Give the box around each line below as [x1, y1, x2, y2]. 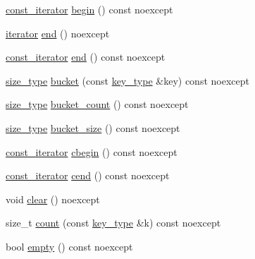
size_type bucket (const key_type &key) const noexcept [6, 73, 249, 88]
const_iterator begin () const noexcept [6, 2, 173, 16]
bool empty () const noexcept [6, 239, 133, 253]
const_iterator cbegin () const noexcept [6, 144, 178, 159]
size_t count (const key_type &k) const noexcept [6, 215, 221, 230]
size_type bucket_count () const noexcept [6, 97, 189, 112]
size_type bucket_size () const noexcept [6, 120, 180, 135]
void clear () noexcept [6, 191, 100, 206]
